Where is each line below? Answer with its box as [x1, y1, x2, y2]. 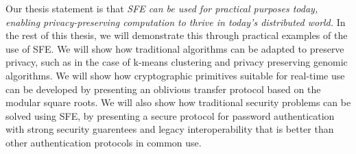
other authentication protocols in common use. [5, 135, 202, 149]
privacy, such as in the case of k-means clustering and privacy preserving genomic [5, 55, 348, 69]
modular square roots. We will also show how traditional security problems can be [5, 95, 351, 110]
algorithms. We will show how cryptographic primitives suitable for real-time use [5, 68, 345, 82]
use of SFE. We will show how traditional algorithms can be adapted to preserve [5, 41, 344, 55]
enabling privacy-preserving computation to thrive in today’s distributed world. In [5, 14, 346, 29]
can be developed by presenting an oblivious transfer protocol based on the [5, 81, 321, 96]
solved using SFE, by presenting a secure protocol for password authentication [5, 108, 335, 123]
